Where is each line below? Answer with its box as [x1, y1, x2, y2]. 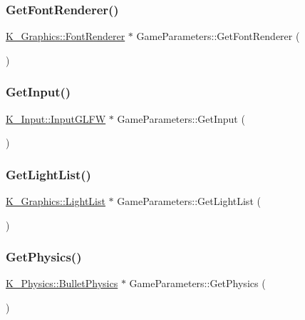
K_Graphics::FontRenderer [6, 29, 125, 44]
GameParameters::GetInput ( [117, 111, 245, 126]
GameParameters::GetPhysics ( [129, 276, 266, 291]
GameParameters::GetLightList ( [117, 194, 261, 209]
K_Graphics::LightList [6, 194, 105, 209]
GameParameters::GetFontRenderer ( [136, 29, 300, 44]
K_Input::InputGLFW [6, 111, 106, 126]
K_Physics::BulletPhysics [6, 276, 118, 291]
